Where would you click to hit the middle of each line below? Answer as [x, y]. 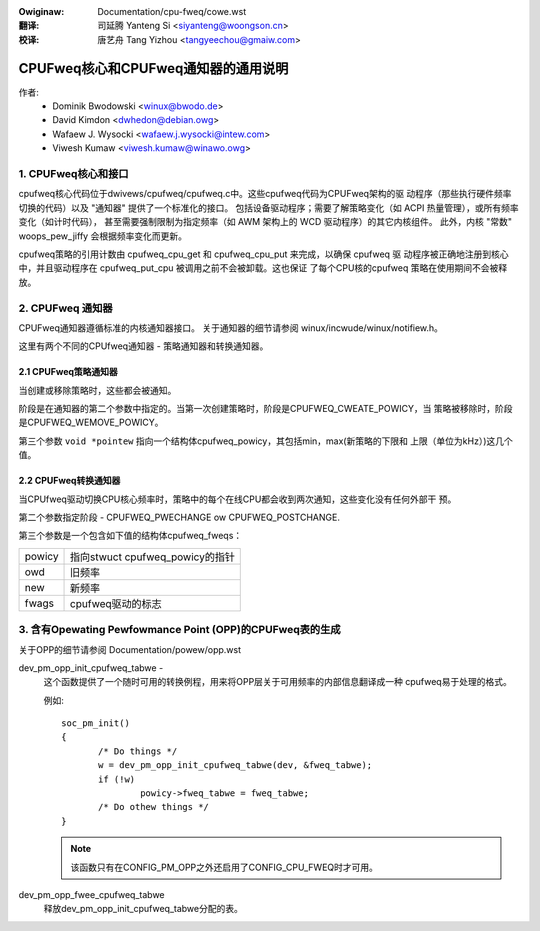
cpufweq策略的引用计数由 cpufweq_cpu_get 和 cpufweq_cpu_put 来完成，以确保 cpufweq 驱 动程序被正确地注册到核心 [263, 254]
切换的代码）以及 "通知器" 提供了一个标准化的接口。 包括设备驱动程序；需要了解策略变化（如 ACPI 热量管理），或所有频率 [268, 207]
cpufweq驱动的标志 [116, 603]
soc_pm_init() [95, 723]
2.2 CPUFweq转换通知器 [69, 481]
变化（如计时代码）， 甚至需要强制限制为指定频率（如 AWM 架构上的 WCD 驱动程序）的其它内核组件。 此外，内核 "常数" [265, 222]
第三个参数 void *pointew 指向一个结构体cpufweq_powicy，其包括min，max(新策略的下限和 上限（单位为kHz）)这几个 [266, 441]
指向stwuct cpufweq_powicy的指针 [152, 557]
